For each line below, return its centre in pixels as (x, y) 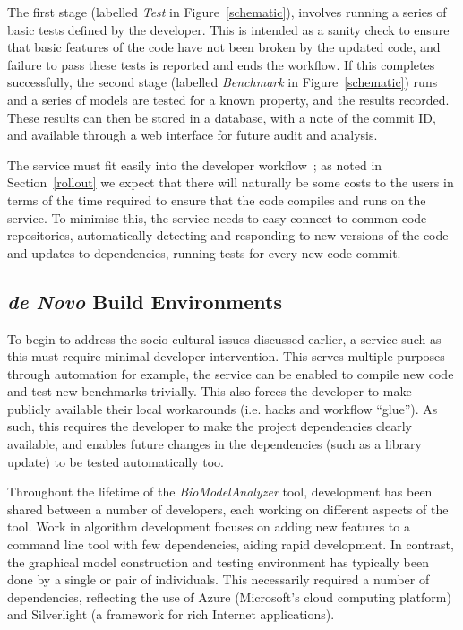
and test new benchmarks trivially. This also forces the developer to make (210, 391)
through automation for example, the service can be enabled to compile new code (231, 373)
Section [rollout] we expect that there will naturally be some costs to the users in (231, 182)
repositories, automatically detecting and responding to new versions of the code (228, 235)
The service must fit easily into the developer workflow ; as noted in (195, 164)
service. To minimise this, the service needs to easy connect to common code (217, 217)
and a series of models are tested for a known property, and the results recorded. (228, 99)
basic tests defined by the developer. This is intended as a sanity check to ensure (228, 29)
